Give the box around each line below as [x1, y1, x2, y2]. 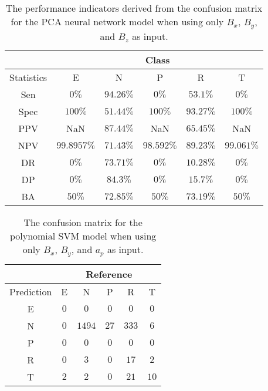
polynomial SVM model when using [9, 228, 157, 242]
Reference [86, 267, 133, 281]
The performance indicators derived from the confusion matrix [5, 1, 263, 15]
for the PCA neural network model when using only [11, 15, 224, 28]
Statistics [9, 70, 48, 84]
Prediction [9, 284, 52, 298]
